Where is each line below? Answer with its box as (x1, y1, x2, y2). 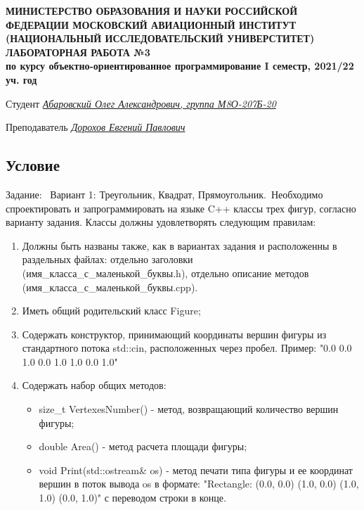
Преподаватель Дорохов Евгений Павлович (6, 120, 186, 134)
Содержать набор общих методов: (22, 378, 167, 393)
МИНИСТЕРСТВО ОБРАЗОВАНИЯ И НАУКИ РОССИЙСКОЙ (6, 4, 298, 18)
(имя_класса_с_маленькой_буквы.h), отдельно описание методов (22, 265, 309, 280)
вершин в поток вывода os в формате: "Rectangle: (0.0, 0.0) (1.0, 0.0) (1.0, (39, 476, 359, 491)
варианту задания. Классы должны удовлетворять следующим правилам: (6, 215, 316, 229)
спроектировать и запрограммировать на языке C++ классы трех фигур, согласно (6, 200, 356, 215)
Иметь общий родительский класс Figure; (22, 303, 201, 318)
